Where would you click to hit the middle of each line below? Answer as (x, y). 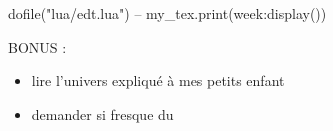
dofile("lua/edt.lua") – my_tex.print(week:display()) (167, 13)
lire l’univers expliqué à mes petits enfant (158, 80)
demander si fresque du (102, 113)
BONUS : (37, 46)
